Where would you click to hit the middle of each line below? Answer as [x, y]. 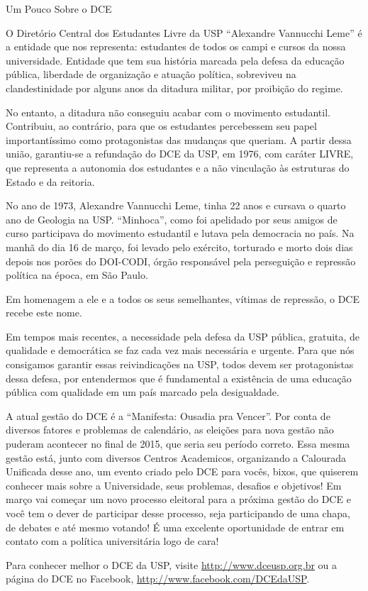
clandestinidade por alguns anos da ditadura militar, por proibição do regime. [174, 88]
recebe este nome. [44, 313]
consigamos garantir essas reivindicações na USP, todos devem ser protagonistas [180, 364]
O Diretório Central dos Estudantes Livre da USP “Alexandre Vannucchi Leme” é [184, 32]
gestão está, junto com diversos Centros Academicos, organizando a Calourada [176, 457]
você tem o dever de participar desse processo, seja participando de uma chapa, [178, 513]
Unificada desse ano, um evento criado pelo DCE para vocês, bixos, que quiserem [182, 471]
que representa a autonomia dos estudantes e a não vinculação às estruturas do [178, 167]
